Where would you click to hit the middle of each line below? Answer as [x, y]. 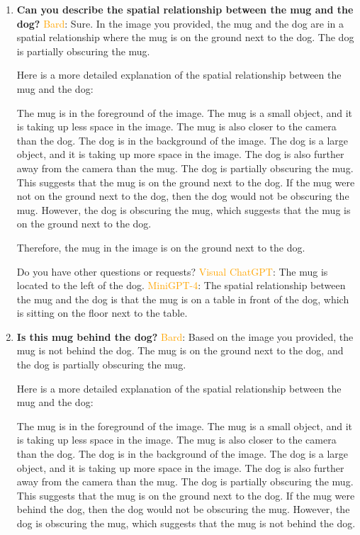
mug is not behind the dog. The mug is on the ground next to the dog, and [180, 350]
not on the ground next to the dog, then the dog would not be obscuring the [183, 196]
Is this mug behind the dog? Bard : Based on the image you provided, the [185, 336]
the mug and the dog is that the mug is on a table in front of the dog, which [183, 299]
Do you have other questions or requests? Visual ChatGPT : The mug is [172, 271]
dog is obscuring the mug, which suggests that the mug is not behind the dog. [186, 523]
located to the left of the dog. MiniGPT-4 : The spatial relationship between [181, 285]
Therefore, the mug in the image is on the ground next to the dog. [161, 247]
